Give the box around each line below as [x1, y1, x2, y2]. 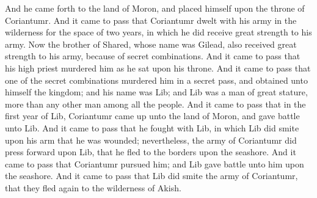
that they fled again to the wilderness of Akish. [5, 181, 181, 194]
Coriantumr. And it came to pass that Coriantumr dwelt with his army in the [5, 13, 297, 26]
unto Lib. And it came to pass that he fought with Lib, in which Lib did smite [5, 121, 299, 134]
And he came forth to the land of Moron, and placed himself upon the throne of [5, 2, 305, 14]
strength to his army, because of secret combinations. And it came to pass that [5, 50, 301, 62]
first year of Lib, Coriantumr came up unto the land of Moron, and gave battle [5, 109, 300, 122]
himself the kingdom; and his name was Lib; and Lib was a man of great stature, [5, 86, 308, 98]
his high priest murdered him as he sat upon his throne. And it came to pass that [5, 61, 311, 74]
